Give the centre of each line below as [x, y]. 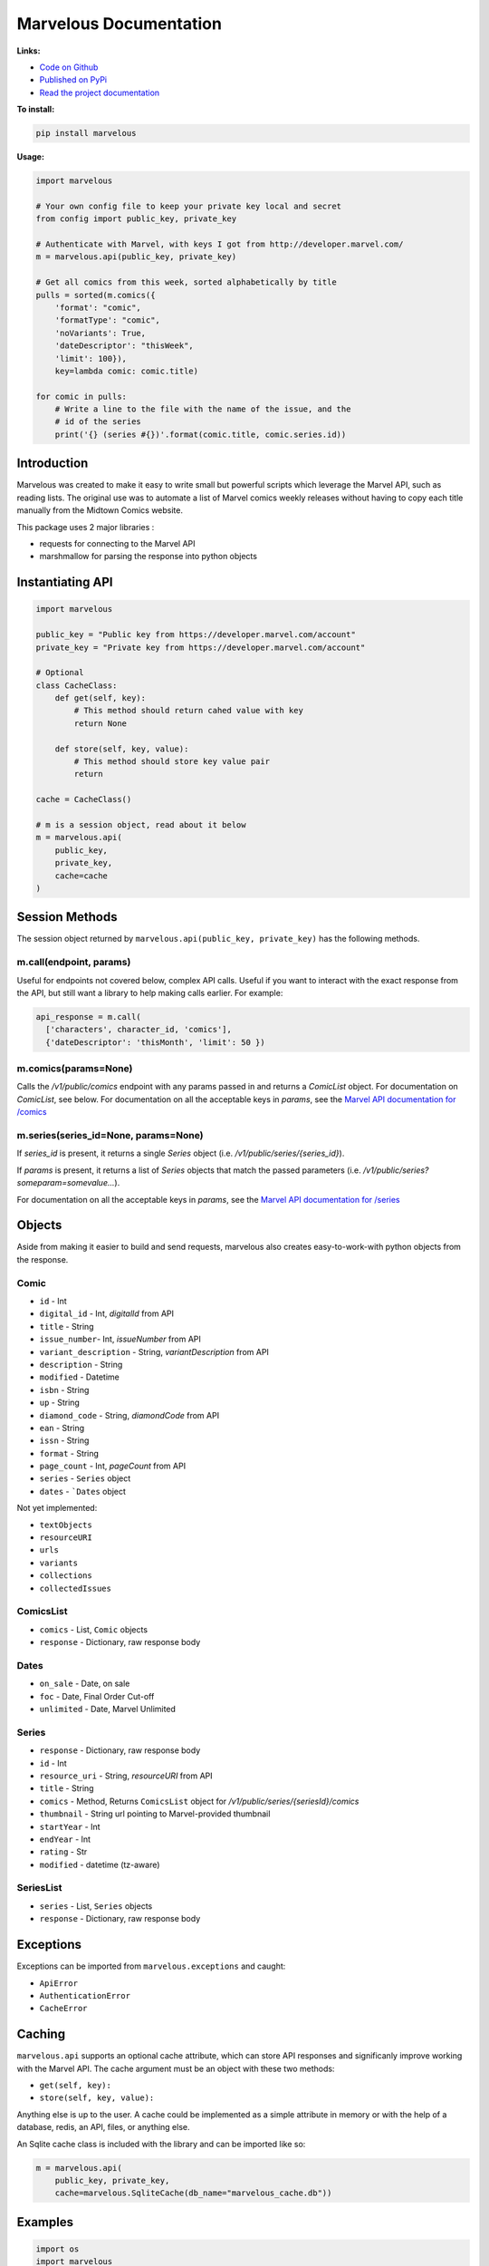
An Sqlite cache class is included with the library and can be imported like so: [161, 2144]
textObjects [66, 1525]
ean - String [62, 1428]
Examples [45, 2222]
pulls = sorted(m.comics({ [96, 295]
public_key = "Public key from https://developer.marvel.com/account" [196, 635]
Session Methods [67, 917]
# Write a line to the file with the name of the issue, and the [203, 409]
